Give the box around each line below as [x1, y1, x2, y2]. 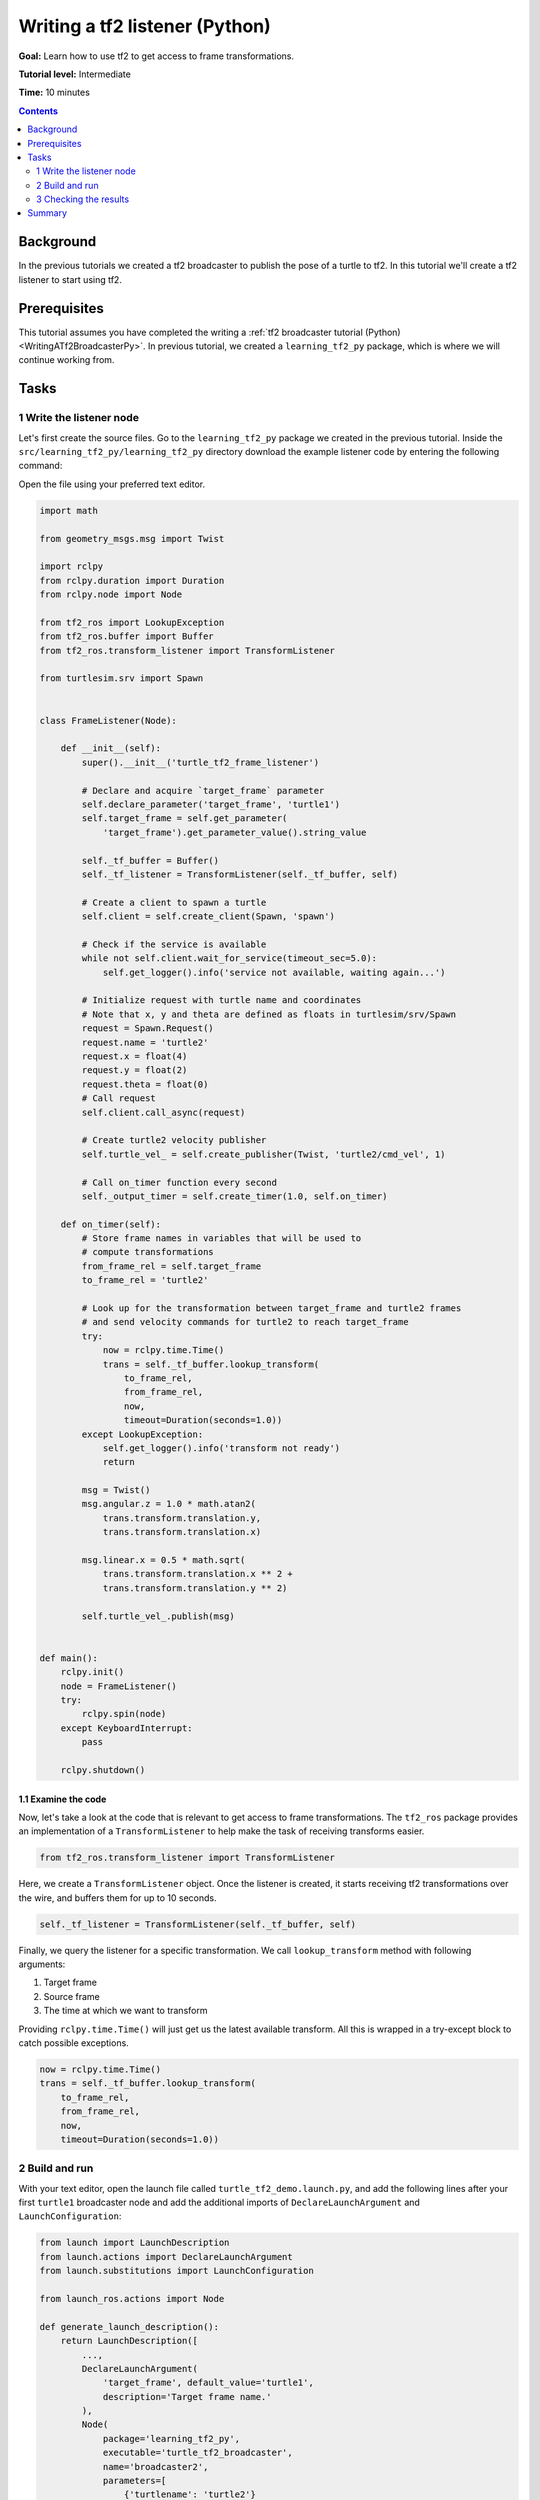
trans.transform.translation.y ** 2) [102, 1582, 288, 1594]
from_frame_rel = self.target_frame [81, 1260, 262, 1272]
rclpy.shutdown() [60, 1764, 146, 1775]
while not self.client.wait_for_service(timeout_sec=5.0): [81, 953, 378, 964]
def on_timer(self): [60, 1218, 162, 1230]
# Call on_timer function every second [81, 1176, 277, 1188]
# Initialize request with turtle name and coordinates [81, 995, 362, 1006]
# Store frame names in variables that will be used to [81, 1233, 362, 1244]
